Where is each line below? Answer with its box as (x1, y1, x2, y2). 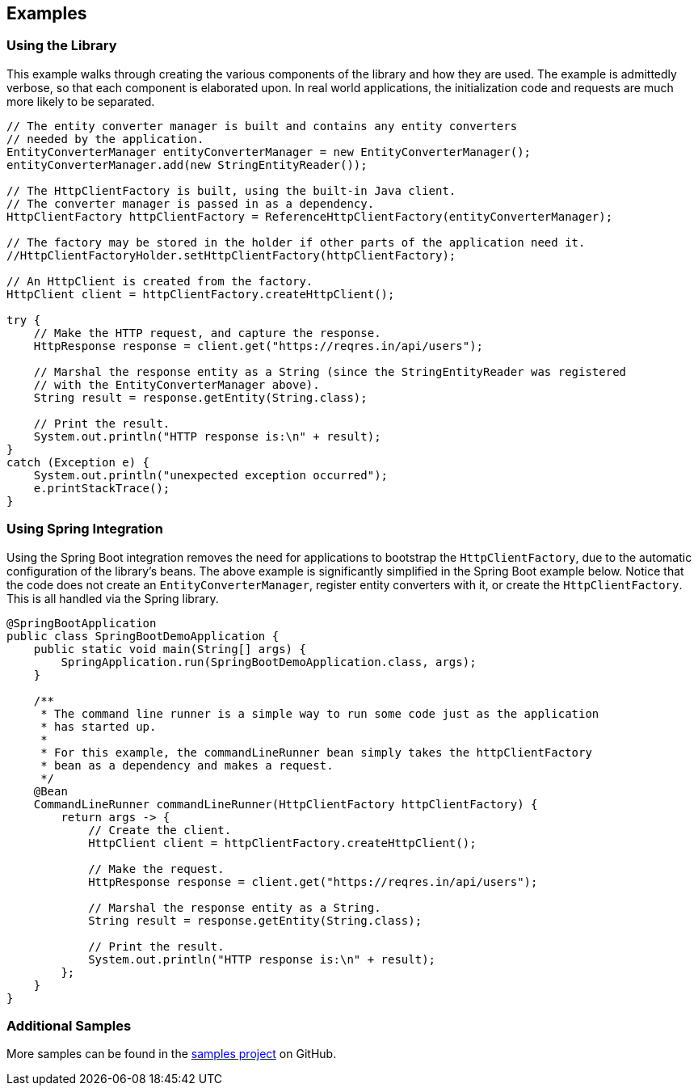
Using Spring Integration (6, 521, 163, 538)
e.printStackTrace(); (33, 481, 170, 495)
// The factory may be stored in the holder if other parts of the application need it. (6, 235, 586, 249)
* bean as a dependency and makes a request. (40, 758, 334, 772)
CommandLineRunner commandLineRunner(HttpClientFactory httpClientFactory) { (33, 797, 538, 811)
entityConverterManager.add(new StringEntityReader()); (6, 158, 368, 171)
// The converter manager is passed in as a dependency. (6, 196, 375, 210)
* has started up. (40, 719, 157, 733)
